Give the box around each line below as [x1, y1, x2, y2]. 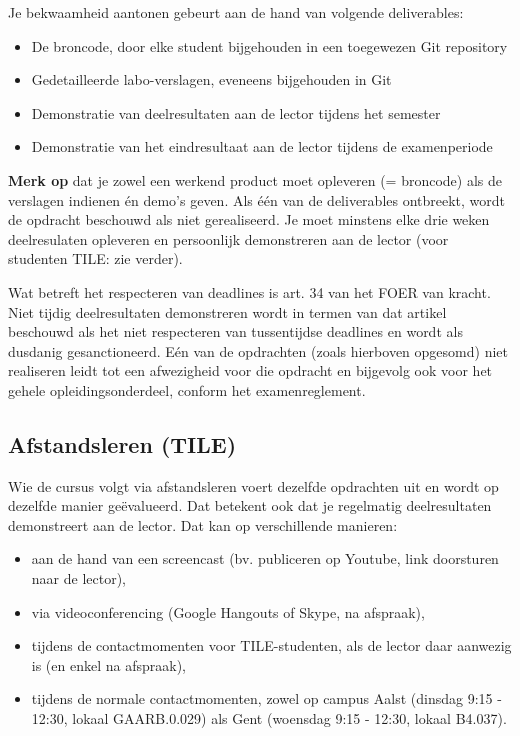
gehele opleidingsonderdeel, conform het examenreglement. [8, 379, 366, 400]
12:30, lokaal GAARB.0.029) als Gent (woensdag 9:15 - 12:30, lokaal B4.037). [31, 708, 507, 729]
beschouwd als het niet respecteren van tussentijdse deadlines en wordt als [8, 321, 463, 342]
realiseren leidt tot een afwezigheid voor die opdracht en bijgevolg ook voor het [8, 360, 493, 381]
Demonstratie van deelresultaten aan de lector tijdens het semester [31, 102, 441, 123]
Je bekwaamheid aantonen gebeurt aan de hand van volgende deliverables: [8, 2, 464, 22]
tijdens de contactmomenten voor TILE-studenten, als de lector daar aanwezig [31, 635, 512, 656]
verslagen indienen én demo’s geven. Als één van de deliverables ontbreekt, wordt [8, 189, 506, 210]
